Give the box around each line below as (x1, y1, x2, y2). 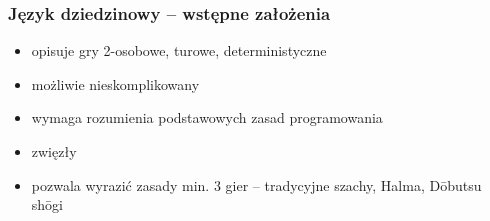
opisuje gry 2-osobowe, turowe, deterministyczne (31, 40, 327, 61)
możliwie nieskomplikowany (31, 73, 200, 94)
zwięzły (31, 141, 77, 161)
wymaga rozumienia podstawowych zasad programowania (31, 107, 383, 128)
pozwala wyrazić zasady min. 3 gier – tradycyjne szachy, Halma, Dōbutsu (31, 174, 482, 195)
